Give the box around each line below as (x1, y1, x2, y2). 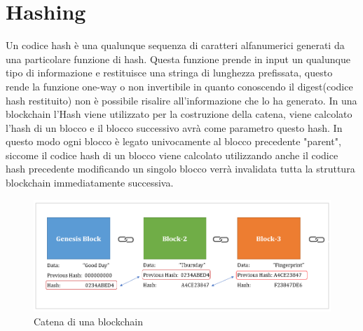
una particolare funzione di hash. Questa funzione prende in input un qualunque (6, 51, 350, 66)
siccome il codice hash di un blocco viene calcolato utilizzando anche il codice (6, 147, 338, 162)
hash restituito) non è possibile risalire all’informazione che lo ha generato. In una (6, 93, 357, 107)
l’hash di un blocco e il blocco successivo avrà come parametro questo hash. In (6, 120, 343, 135)
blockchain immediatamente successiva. (6, 175, 174, 190)
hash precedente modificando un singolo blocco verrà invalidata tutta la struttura (6, 161, 355, 176)
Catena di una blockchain (34, 313, 143, 328)
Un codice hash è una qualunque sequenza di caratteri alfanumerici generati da (6, 38, 345, 53)
